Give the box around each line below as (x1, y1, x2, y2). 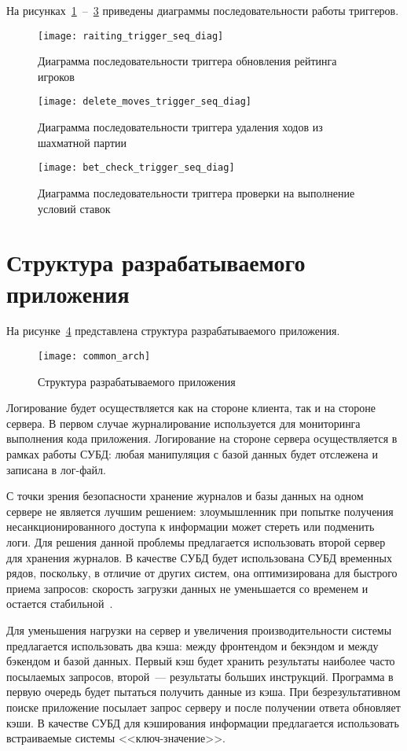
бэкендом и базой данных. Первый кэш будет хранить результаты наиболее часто (6, 653, 395, 669)
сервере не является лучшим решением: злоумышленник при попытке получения (6, 503, 394, 519)
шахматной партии (38, 134, 126, 150)
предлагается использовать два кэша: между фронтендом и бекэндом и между (6, 637, 379, 653)
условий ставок (38, 200, 111, 216)
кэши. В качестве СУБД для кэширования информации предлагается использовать (6, 714, 399, 731)
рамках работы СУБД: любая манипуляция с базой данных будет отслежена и (6, 446, 378, 462)
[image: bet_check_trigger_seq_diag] (38, 162, 235, 174)
